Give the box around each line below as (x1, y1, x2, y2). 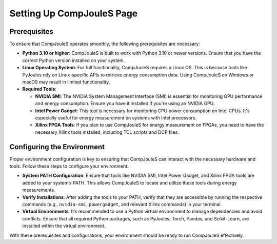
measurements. (22, 187, 55, 193)
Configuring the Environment (9, 143, 105, 151)
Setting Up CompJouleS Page (9, 8, 138, 19)
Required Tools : (22, 86, 56, 92)
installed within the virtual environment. (22, 223, 106, 229)
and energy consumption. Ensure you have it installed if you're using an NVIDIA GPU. (35, 100, 215, 107)
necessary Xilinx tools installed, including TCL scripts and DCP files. (35, 129, 179, 135)
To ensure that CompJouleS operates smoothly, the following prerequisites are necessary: (9, 41, 200, 47)
